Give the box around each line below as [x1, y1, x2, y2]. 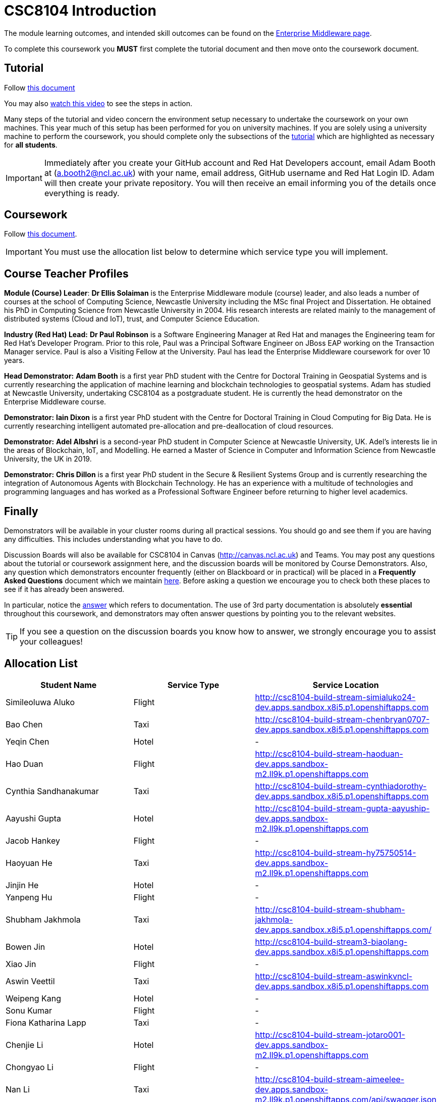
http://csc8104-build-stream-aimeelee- [255, 1074, 405, 1084]
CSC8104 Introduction [4, 2, 156, 19]
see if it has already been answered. [4, 585, 125, 594]
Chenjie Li [6, 1039, 43, 1050]
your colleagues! [20, 636, 83, 647]
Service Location [312, 679, 379, 690]
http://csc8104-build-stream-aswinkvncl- [255, 971, 413, 981]
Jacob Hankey [6, 835, 60, 846]
